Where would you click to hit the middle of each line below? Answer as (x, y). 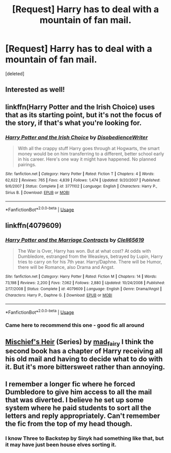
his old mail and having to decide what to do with (84, 359)
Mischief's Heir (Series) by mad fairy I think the (80, 342)
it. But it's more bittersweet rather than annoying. (85, 367)
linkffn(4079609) (34, 225)
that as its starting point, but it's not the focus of (83, 115)
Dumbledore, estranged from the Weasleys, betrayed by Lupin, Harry (90, 256)
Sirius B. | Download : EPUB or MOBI (37, 192)
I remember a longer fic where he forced (70, 384)
